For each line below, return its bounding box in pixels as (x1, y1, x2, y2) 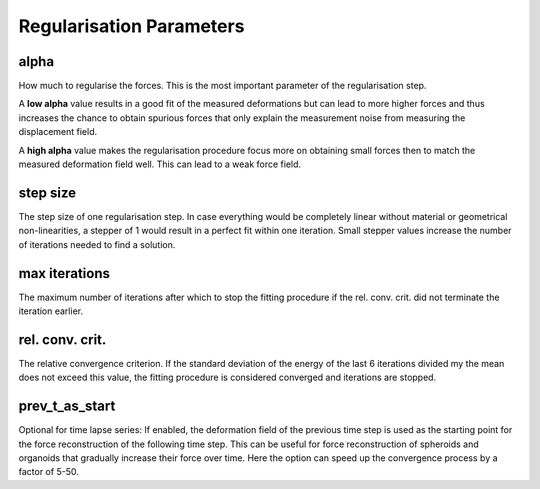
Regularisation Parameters (18, 15, 245, 37)
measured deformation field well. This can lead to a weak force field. (18, 158, 302, 170)
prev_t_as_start (18, 398, 116, 415)
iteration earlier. (18, 305, 84, 317)
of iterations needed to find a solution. (18, 238, 176, 250)
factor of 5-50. (18, 466, 79, 478)
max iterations (18, 265, 110, 282)
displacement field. (18, 126, 98, 138)
